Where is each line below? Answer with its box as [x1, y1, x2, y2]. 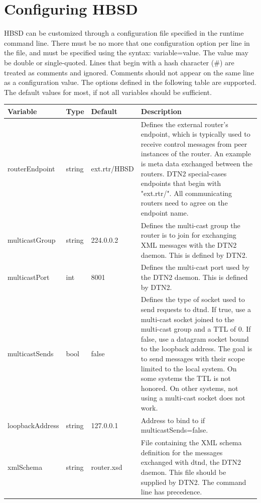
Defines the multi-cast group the [141, 220, 240, 230]
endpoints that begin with [141, 178, 221, 188]
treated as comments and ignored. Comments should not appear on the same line [4, 67, 254, 77]
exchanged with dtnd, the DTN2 [141, 457, 241, 467]
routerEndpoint [8, 163, 55, 173]
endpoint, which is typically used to [141, 129, 250, 139]
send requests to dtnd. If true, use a [141, 304, 251, 315]
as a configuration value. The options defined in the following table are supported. [4, 77, 256, 87]
